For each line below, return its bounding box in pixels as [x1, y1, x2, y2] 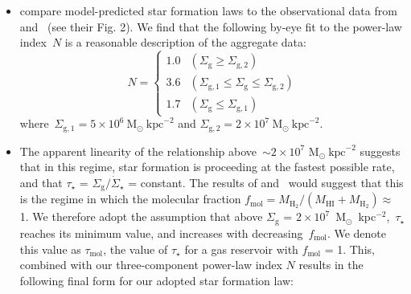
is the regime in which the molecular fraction [19, 190, 241, 207]
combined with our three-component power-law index [19, 256, 282, 273]
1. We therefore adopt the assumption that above [19, 208, 263, 225]
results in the [298, 256, 364, 273]
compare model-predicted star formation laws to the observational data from [19, 2, 397, 18]
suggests [360, 142, 401, 159]
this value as [19, 240, 81, 257]
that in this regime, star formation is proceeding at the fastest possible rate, [19, 158, 395, 175]
